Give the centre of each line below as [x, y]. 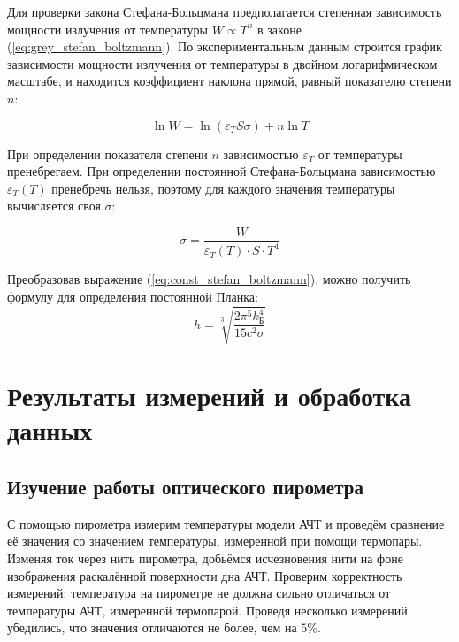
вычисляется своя [54, 206]
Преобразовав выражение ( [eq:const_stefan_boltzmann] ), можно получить [209, 279]
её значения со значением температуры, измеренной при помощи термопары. [215, 541]
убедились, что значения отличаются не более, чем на [152, 627]
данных [50, 430]
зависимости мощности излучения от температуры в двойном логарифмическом [222, 63]
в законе [279, 29]
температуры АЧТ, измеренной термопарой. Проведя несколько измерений [207, 610]
